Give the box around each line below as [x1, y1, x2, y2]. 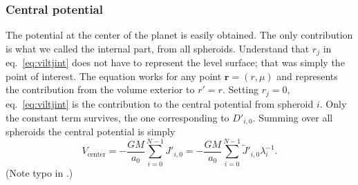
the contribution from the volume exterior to [6, 82, 195, 97]
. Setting [222, 82, 259, 97]
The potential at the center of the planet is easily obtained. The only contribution [6, 28, 353, 42]
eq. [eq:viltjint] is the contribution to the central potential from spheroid [6, 96, 314, 110]
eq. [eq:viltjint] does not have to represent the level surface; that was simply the [6, 55, 345, 70]
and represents [276, 68, 338, 83]
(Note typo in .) [6, 165, 73, 179]
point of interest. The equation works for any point [6, 68, 222, 83]
